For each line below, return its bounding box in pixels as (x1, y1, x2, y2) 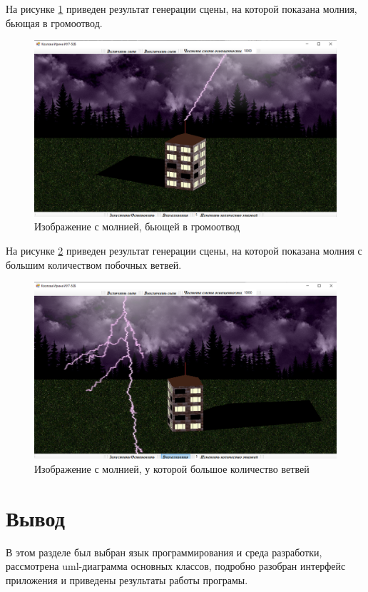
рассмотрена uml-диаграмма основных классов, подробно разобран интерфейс (6, 558, 346, 573)
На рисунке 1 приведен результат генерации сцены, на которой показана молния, (6, 1, 357, 16)
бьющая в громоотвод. (6, 15, 103, 30)
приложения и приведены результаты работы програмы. (6, 572, 248, 587)
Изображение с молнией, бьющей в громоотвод (34, 219, 240, 234)
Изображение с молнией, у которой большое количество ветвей (34, 461, 310, 476)
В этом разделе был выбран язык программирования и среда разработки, (6, 544, 322, 559)
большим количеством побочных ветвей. (6, 257, 182, 272)
